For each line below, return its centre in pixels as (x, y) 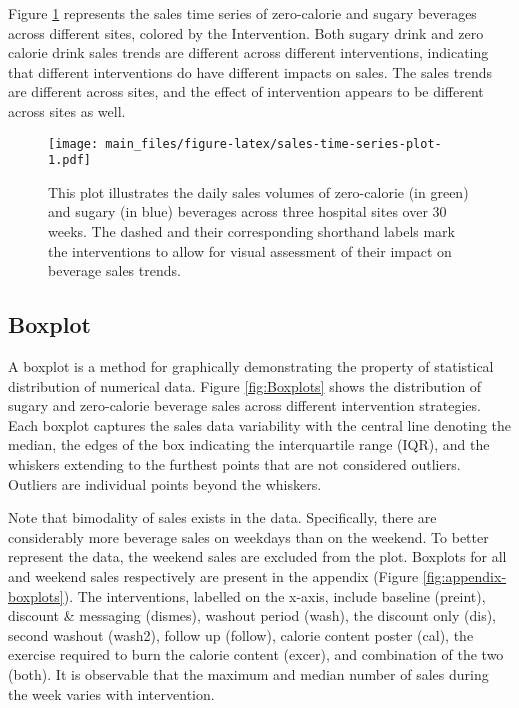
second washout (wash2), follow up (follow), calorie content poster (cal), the (241, 634)
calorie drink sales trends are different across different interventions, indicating (248, 52)
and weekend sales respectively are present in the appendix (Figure (213, 575)
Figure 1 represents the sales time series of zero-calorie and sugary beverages (242, 13)
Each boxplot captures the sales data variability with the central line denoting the (260, 424)
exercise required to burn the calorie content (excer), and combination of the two (256, 654)
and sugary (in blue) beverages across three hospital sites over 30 (247, 211)
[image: (73, 143)
